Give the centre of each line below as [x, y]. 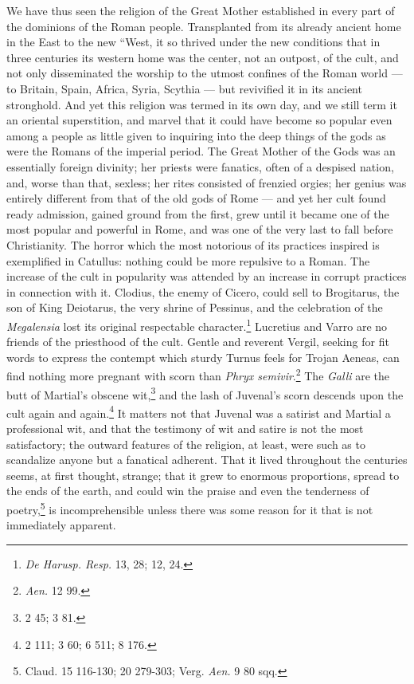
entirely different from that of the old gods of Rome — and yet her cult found [196, 198]
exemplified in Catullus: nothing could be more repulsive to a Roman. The [188, 260]
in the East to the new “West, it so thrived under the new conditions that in [193, 42]
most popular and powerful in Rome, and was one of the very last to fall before [200, 229]
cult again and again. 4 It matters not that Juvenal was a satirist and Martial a [199, 411]
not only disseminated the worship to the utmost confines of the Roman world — [205, 73]
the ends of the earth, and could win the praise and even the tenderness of [188, 491]
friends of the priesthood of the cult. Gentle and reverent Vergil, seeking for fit [198, 342]
